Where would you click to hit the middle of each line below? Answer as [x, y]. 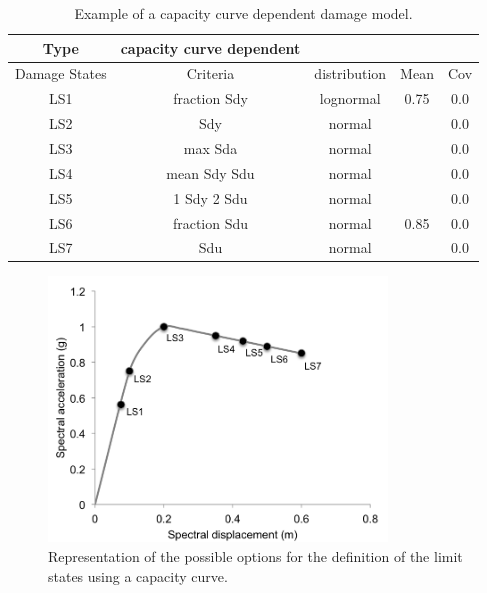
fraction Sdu [210, 222]
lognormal [350, 98]
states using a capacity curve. [138, 575]
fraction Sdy [210, 98]
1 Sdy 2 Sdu [210, 197]
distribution [350, 73]
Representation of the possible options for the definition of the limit [255, 555]
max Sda [210, 147]
